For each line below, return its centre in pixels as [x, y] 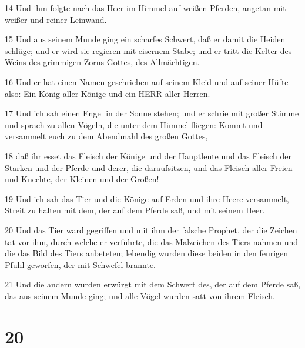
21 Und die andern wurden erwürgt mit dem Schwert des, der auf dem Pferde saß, [153, 284]
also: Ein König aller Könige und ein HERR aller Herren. [108, 93]
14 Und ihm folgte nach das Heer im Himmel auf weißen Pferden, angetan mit [145, 8]
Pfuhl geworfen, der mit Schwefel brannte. [80, 264]
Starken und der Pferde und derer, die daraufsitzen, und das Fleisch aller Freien [149, 167]
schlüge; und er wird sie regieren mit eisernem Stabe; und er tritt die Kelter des [148, 50]
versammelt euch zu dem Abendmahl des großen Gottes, [106, 136]
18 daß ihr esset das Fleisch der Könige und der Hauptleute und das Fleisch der [148, 155]
